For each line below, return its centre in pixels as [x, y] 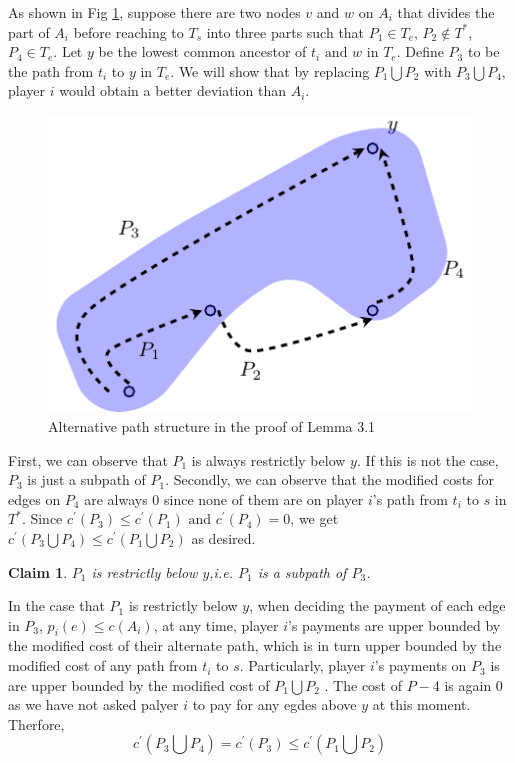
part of [29, 31]
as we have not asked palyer [93, 704]
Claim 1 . [38, 571]
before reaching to [128, 31]
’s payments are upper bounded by [394, 624]
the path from [51, 70]
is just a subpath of [86, 479]
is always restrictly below [268, 459]
